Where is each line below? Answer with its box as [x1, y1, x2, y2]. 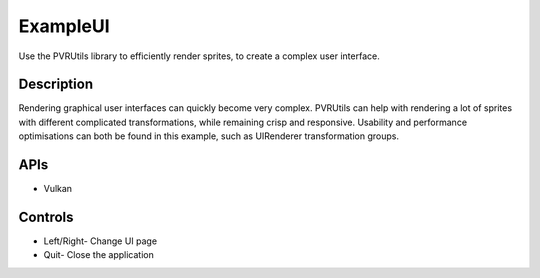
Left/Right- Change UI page [43, 235, 158, 247]
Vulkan [43, 183, 73, 195]
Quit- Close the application [43, 249, 154, 261]
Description [18, 76, 94, 93]
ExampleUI [18, 15, 110, 37]
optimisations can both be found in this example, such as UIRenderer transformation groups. [18, 130, 400, 142]
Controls [18, 208, 74, 225]
